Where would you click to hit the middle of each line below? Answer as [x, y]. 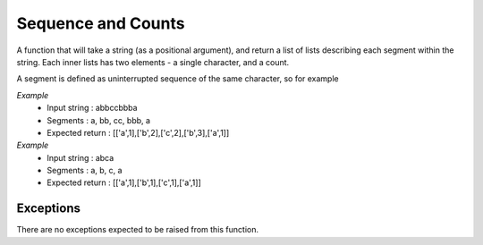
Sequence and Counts [101, 23]
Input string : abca [80, 157]
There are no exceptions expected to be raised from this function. [138, 230]
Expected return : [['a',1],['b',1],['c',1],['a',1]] [124, 182]
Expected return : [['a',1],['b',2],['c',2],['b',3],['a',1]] [138, 132]
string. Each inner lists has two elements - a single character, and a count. [153, 62]
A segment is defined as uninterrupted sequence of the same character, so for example [178, 79]
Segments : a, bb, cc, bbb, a [99, 120]
